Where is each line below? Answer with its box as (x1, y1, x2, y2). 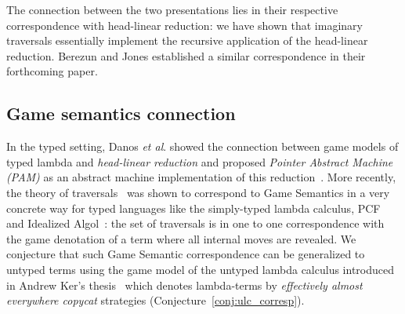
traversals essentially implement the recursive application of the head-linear (6, 32, 368, 49)
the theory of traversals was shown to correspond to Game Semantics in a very (6, 184, 390, 200)
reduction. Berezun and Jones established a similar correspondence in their (6, 47, 366, 64)
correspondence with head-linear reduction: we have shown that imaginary (6, 16, 363, 33)
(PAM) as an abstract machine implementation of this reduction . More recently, (6, 169, 396, 185)
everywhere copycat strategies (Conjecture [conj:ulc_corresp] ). (6, 292, 305, 309)
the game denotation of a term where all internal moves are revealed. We (6, 230, 356, 246)
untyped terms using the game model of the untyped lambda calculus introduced (6, 261, 394, 277)
